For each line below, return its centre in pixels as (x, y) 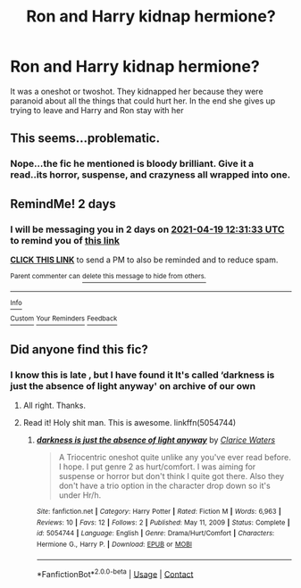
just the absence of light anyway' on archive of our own (133, 385)
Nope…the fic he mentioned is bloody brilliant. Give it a (132, 164)
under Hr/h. (80, 495)
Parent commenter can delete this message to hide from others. (108, 276)
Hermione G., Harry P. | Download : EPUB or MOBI (114, 544)
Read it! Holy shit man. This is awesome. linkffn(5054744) (130, 422)
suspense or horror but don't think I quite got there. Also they (171, 476)
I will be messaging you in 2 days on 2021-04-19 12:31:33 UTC (147, 229)
